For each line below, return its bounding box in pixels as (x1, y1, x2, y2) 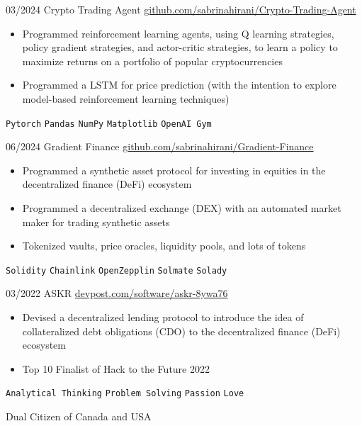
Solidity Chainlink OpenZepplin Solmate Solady (6, 265, 227, 276)
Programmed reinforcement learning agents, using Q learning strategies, (22, 26, 334, 40)
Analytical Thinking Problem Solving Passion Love (6, 388, 244, 399)
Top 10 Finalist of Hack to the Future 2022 (22, 361, 210, 376)
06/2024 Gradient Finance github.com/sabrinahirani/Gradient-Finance (6, 139, 314, 154)
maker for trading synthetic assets (22, 214, 170, 229)
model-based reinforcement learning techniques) (22, 91, 230, 106)
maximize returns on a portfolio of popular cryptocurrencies (22, 53, 283, 68)
